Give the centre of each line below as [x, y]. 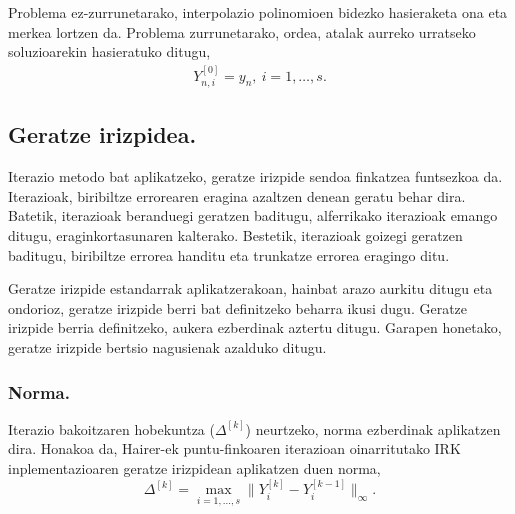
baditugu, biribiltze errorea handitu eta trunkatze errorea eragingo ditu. [229, 254]
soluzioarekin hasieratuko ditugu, [109, 51]
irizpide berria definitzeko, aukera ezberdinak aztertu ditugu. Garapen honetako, [255, 327]
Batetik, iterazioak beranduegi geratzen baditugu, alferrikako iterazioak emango [253, 215]
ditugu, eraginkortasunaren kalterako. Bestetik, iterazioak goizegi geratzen [235, 235]
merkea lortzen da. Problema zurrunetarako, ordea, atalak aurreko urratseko [242, 31]
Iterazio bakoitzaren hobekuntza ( [111, 428]
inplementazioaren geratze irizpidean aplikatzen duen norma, [194, 468]
